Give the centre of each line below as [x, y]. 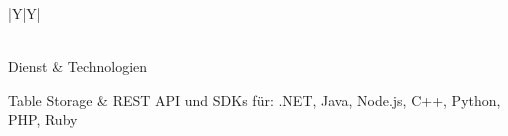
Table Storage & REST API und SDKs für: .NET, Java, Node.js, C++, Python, [254, 99]
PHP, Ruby [43, 119]
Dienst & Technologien [78, 66]
